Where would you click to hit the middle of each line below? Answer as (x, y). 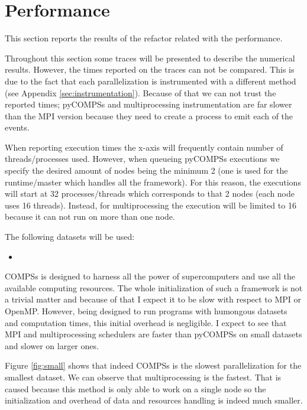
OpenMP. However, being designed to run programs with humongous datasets (146, 311)
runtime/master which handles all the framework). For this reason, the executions (153, 182)
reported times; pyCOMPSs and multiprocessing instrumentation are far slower (148, 104)
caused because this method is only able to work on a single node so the (135, 388)
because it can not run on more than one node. (90, 217)
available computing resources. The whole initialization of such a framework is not (154, 287)
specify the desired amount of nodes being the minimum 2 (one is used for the (146, 170)
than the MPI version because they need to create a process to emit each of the (149, 115)
